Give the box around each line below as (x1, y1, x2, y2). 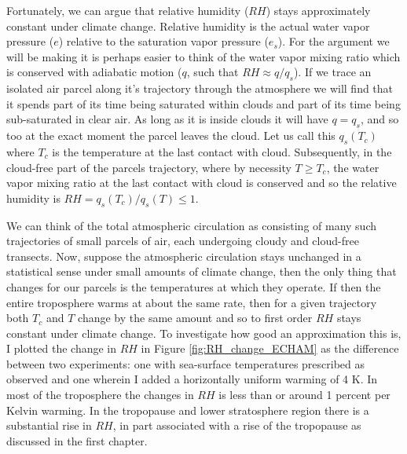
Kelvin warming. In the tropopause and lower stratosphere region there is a (6, 401, 369, 418)
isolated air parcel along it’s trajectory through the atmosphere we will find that (6, 80, 394, 97)
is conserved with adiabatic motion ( (6, 64, 182, 80)
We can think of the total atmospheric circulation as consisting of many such (6, 217, 377, 233)
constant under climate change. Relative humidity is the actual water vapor (6, 17, 370, 34)
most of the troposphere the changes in (6, 386, 194, 403)
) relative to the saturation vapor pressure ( (58, 33, 269, 49)
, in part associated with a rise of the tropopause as (112, 417, 361, 434)
